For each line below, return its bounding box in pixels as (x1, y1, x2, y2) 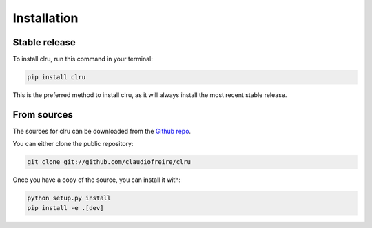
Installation (12, 10, 79, 25)
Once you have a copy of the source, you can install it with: (12, 176, 181, 184)
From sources (12, 109, 74, 121)
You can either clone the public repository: (12, 140, 134, 148)
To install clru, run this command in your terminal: (12, 55, 153, 63)
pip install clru (27, 73, 86, 81)
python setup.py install (27, 194, 112, 203)
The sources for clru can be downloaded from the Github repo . (12, 127, 192, 135)
